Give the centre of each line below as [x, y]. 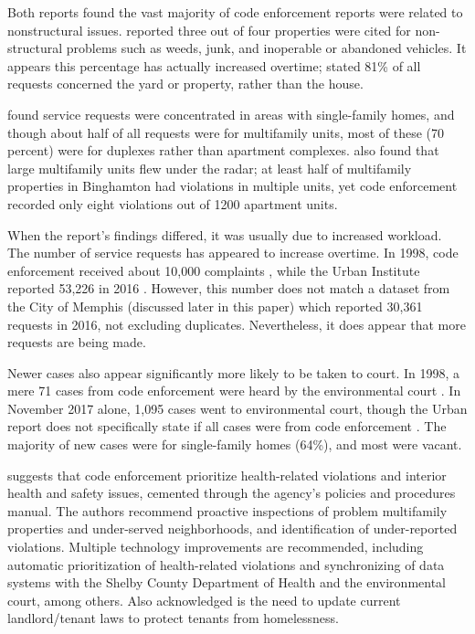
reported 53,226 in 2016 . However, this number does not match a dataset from [229, 288]
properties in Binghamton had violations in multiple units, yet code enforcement [232, 186]
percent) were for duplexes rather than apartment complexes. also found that [223, 150]
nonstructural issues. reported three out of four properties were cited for [209, 30]
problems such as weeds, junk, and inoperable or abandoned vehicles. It [266, 48]
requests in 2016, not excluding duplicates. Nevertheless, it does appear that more [237, 324]
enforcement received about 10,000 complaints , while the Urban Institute [214, 270]
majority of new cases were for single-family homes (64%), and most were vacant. [235, 444]
